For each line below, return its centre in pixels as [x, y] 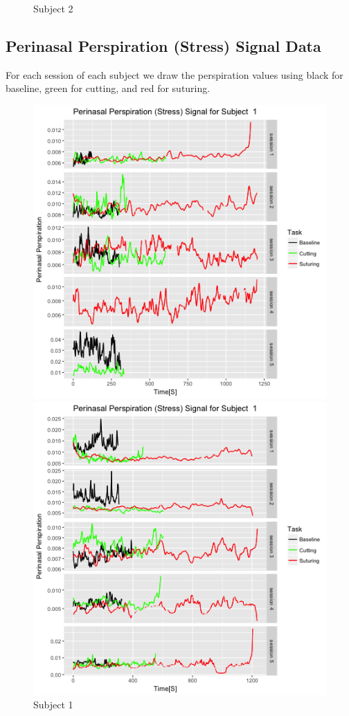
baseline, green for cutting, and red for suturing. [108, 88]
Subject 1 [53, 705]
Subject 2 [53, 8]
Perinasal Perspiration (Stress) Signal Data [163, 45]
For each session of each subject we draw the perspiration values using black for [174, 74]
